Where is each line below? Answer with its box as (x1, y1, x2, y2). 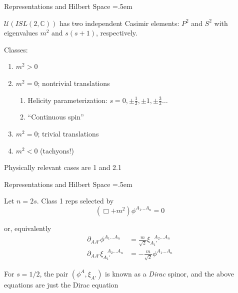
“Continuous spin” (27, 111, 84, 122)
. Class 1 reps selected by (36, 195, 114, 206)
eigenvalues (4, 27, 38, 38)
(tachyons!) (40, 145, 74, 155)
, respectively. (96, 27, 137, 38)
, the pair (39, 268, 68, 278)
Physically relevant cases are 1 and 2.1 (4, 162, 121, 172)
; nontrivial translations (37, 77, 110, 88)
